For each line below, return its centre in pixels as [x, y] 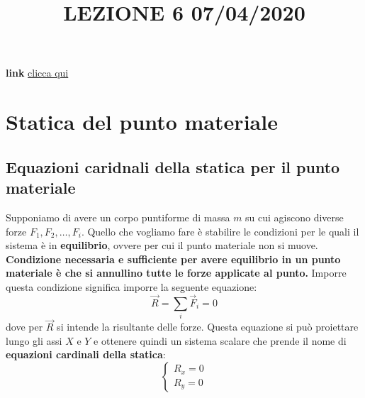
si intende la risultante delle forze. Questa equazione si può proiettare [208, 327]
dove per [24, 327]
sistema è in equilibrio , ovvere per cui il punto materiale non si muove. [162, 245]
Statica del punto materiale [142, 122]
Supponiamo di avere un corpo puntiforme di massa [118, 217]
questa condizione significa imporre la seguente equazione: [131, 286]
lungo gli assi [34, 340]
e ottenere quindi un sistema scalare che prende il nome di [220, 340]
